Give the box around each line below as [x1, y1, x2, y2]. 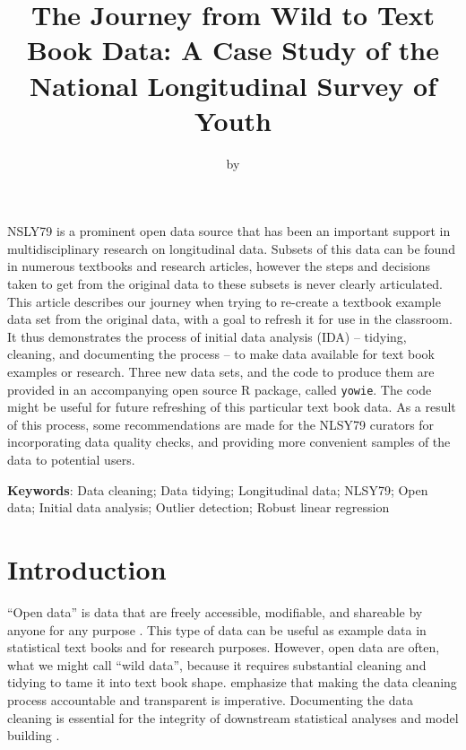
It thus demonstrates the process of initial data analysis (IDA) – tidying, [7, 327, 407, 345]
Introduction [7, 551, 167, 588]
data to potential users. [7, 450, 135, 469]
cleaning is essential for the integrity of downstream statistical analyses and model [7, 708, 459, 727]
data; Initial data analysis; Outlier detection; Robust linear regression [7, 498, 390, 517]
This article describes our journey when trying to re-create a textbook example [7, 292, 441, 310]
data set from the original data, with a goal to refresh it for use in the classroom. [7, 310, 453, 328]
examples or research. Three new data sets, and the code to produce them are [7, 362, 435, 381]
